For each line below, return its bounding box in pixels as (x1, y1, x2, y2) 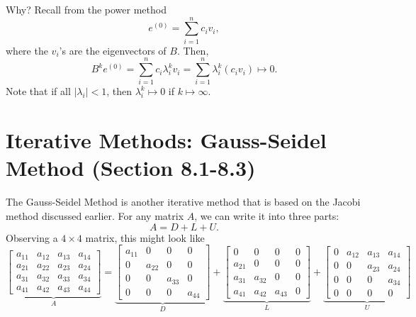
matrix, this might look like (85, 230, 205, 245)
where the (6, 43, 48, 57)
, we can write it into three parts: (194, 208, 339, 223)
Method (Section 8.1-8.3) (6, 153, 256, 182)
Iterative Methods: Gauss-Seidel (6, 126, 327, 155)
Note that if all (6, 84, 71, 99)
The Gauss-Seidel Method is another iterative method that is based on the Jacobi (6, 194, 361, 209)
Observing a (6, 230, 58, 245)
